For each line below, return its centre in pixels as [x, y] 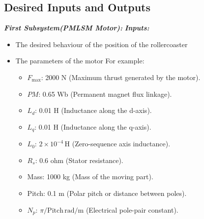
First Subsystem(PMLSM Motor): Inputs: [77, 28]
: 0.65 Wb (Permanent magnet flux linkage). [105, 94]
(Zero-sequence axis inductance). [121, 144]
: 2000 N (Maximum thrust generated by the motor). [121, 77]
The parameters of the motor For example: [80, 61]
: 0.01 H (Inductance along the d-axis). [93, 110]
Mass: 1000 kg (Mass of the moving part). [90, 177]
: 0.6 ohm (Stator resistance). [79, 160]
